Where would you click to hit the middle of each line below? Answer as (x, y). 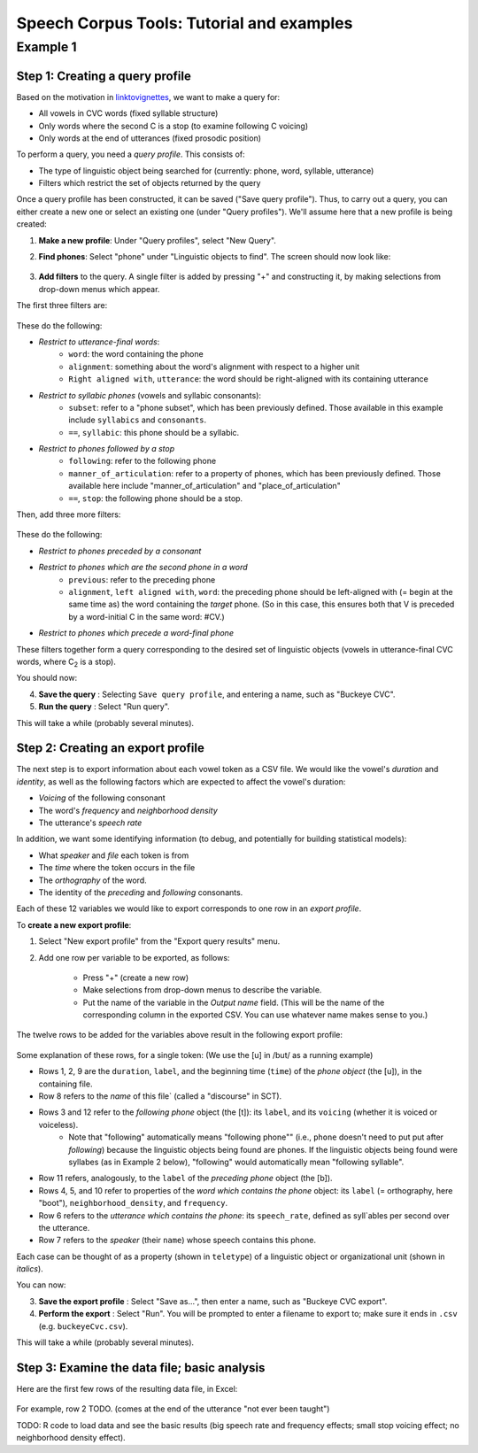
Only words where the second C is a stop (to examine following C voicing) (173, 126)
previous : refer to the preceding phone (142, 579)
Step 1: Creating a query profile (104, 76)
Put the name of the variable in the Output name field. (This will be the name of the (234, 1002)
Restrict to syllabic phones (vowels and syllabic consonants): (150, 395)
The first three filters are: (62, 305)
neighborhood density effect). (71, 1438)
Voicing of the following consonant (102, 798)
